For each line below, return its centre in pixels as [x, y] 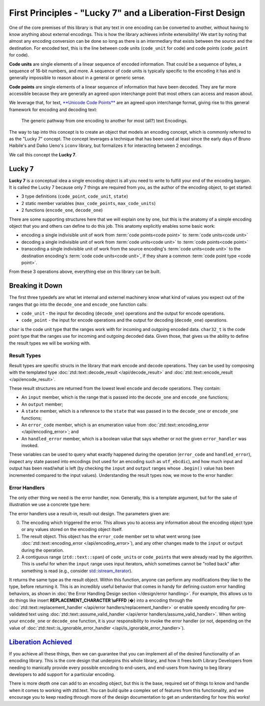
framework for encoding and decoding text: [53, 109]
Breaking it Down [36, 286]
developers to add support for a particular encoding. [62, 674]
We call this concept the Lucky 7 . [43, 154]
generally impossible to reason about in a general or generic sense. [77, 78]
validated [18, 614]
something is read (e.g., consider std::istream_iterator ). [77, 571]
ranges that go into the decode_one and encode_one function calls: [78, 304]
